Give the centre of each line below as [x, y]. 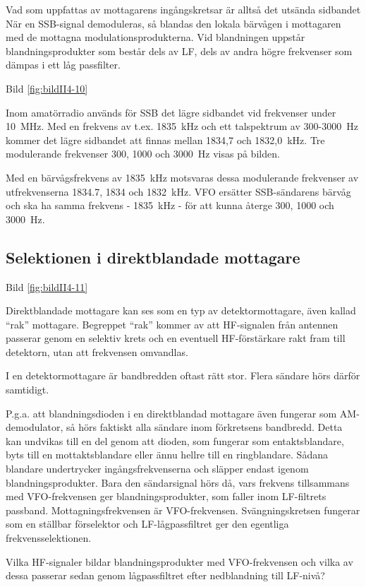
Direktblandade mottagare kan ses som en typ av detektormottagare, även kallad [181, 310]
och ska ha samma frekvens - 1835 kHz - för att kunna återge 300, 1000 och [170, 205]
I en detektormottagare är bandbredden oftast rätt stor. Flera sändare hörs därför [183, 375]
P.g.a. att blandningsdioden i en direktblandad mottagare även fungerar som [171, 413]
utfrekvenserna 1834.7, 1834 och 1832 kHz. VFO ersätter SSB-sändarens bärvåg [178, 191]
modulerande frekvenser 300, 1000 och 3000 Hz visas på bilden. [143, 154]
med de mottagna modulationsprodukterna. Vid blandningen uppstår [155, 37]
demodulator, [35, 427]
